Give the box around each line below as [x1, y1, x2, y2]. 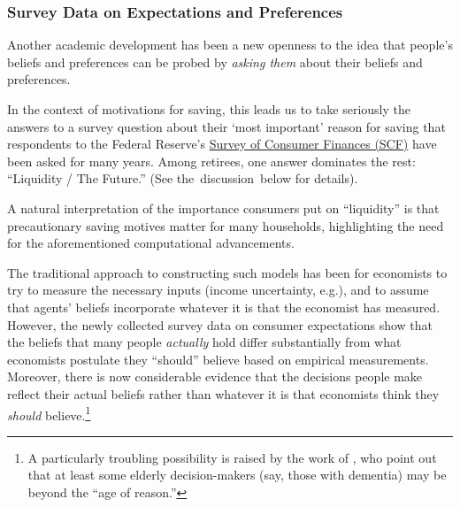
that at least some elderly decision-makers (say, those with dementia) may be [27, 465, 447, 484]
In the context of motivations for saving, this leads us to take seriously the [7, 100, 410, 118]
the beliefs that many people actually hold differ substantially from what [7, 333, 402, 351]
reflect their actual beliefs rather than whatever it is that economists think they [7, 384, 440, 403]
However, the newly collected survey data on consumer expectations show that [7, 315, 433, 334]
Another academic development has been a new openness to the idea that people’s [7, 35, 453, 54]
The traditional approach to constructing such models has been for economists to [7, 263, 448, 281]
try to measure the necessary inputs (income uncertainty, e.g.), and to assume [7, 280, 429, 299]
